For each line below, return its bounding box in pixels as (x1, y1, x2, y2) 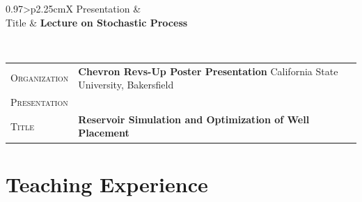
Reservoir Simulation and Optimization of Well (78, 111, 310, 126)
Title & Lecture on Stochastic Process (6, 15, 188, 29)
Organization (10, 70, 69, 85)
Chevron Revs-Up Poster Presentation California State (78, 63, 338, 78)
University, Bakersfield (78, 77, 174, 92)
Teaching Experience (6, 169, 208, 198)
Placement (78, 125, 129, 140)
